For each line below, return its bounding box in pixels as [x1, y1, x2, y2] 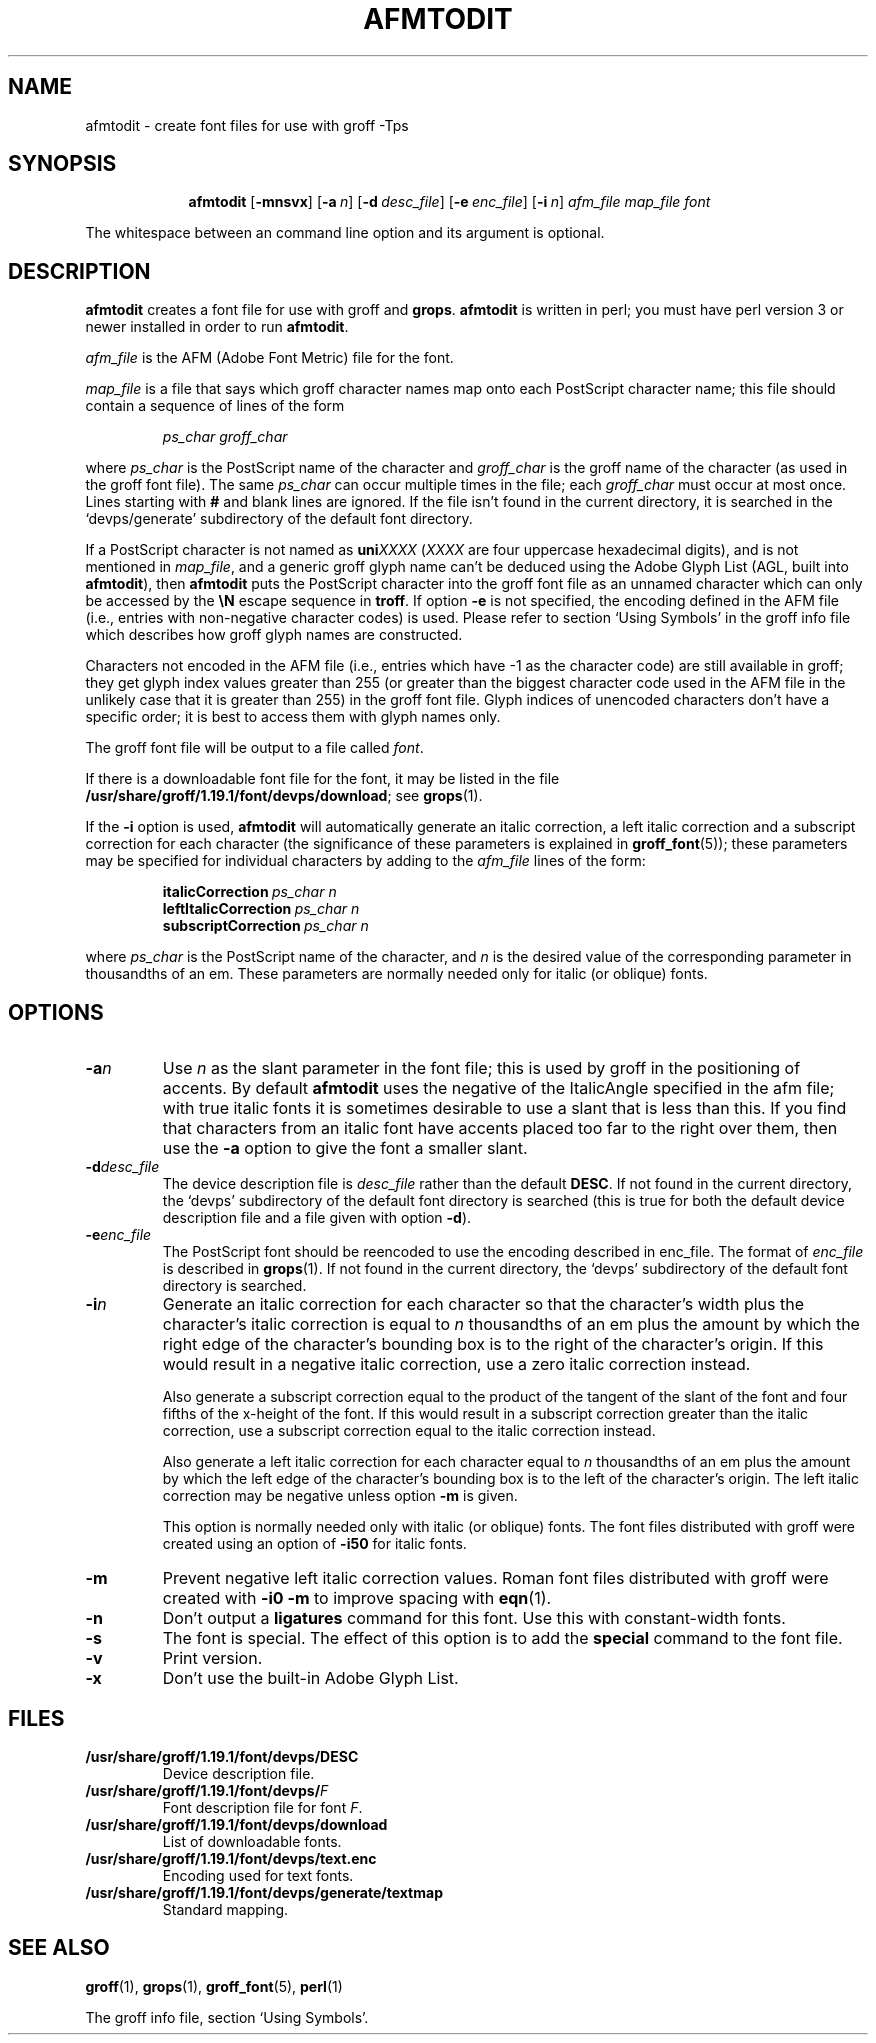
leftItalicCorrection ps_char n [162, 900, 360, 918]
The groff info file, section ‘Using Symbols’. [85, 2008, 369, 2026]
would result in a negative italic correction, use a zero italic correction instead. [162, 1354, 751, 1375]
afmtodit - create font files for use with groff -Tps [85, 116, 409, 134]
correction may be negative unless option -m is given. [162, 1487, 518, 1505]
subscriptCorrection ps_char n [162, 917, 369, 935]
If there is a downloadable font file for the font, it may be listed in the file [85, 770, 560, 788]
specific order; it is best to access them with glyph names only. [85, 708, 501, 726]
